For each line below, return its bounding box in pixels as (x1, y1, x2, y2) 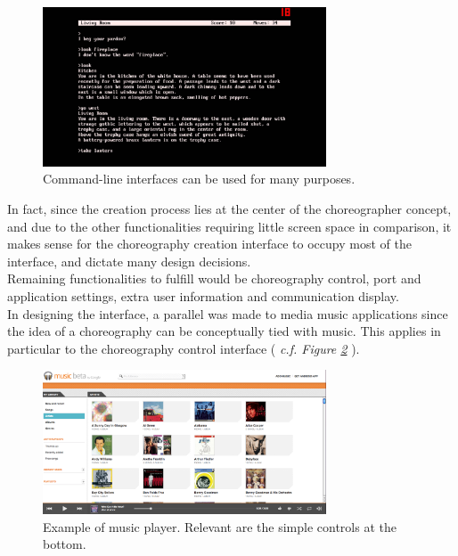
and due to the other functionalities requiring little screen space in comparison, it (7, 217, 452, 235)
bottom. (43, 535, 86, 553)
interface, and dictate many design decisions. (7, 251, 251, 270)
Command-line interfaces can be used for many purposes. (43, 169, 356, 188)
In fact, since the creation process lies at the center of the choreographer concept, (7, 200, 452, 218)
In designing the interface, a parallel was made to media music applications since (7, 304, 448, 323)
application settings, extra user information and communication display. (7, 287, 399, 306)
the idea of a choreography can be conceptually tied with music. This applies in (7, 322, 441, 340)
